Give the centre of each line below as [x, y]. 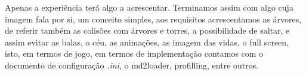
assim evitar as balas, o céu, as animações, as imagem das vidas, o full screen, [147, 42]
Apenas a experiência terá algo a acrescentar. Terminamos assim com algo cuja [149, 7]
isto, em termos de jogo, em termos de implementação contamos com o [134, 53]
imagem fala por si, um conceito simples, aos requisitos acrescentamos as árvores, [153, 19]
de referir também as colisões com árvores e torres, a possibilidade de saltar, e [147, 30]
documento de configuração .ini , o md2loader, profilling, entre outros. [132, 65]
